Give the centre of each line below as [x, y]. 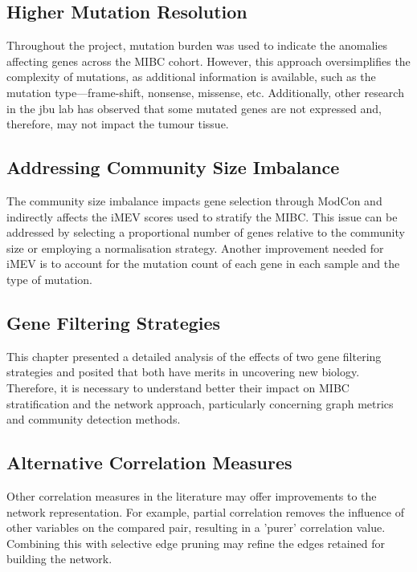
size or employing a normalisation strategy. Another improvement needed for [195, 247]
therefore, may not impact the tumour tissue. [118, 124]
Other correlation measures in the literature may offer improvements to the [192, 495]
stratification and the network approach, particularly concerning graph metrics [200, 403]
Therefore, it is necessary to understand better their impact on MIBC [178, 387]
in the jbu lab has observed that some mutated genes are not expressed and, [194, 108]
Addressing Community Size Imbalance [173, 167]
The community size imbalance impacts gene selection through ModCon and [194, 200]
